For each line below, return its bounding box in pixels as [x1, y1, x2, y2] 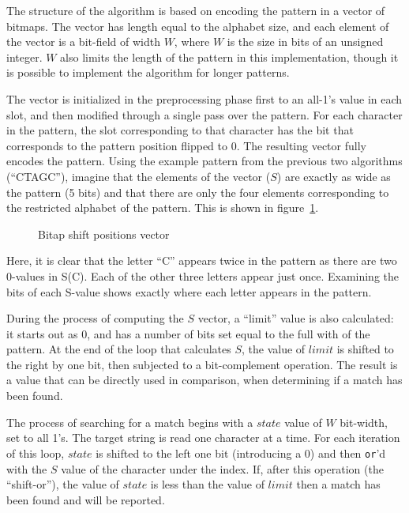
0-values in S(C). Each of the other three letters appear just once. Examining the [6, 267, 399, 284]
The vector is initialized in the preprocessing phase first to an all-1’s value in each [6, 90, 403, 107]
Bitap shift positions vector [38, 225, 170, 242]
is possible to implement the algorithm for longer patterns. [6, 64, 290, 81]
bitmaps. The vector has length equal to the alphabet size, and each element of [6, 17, 389, 34]
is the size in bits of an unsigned [227, 33, 384, 50]
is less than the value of [150, 476, 265, 492]
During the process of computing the [6, 310, 184, 326]
